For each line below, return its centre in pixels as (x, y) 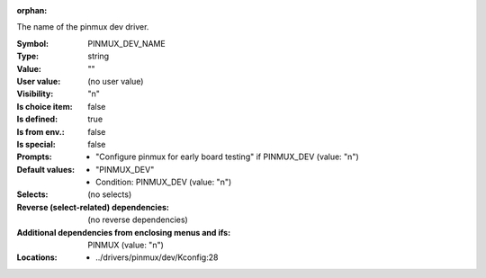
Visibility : (35, 94)
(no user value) (116, 81)
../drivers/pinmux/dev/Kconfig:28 (157, 257)
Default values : (46, 169)
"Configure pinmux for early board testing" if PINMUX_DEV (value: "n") (227, 157)
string (99, 56)
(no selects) (110, 194)
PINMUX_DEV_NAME (126, 43)
